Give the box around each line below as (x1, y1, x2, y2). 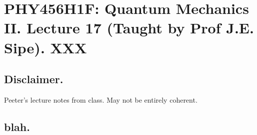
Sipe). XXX (4, 37, 87, 57)
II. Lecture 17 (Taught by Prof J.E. (4, 17, 254, 38)
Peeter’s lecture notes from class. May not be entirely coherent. (4, 94, 197, 105)
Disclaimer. (4, 71, 63, 87)
